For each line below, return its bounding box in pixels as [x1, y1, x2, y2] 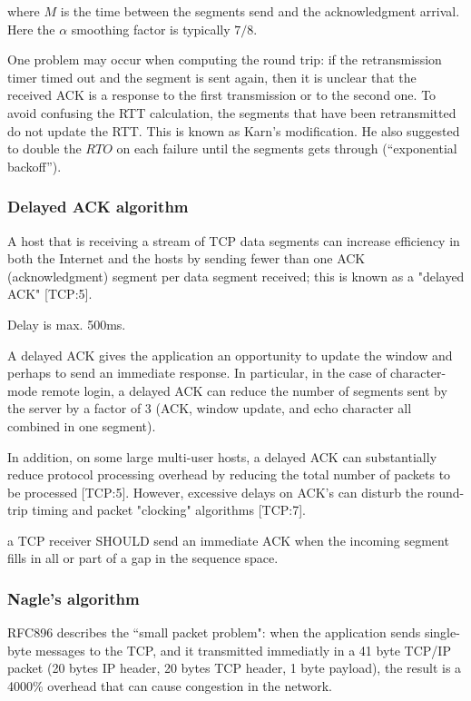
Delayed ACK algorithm [7, 195, 189, 218]
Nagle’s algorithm [7, 587, 140, 609]
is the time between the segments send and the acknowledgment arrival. [60, 2, 460, 20]
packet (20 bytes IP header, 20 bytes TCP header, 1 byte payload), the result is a [7, 658, 462, 677]
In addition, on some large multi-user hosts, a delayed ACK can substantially [7, 447, 437, 466]
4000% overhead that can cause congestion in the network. [7, 676, 332, 696]
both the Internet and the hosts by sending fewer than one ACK [7, 249, 366, 268]
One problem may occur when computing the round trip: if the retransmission [7, 50, 442, 69]
